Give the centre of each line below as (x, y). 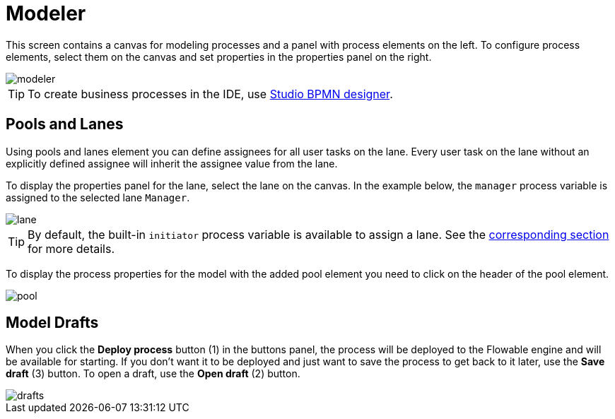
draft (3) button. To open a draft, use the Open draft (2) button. (153, 374)
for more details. (71, 248)
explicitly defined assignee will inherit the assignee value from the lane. (172, 163)
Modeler (46, 13)
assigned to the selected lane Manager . (98, 197)
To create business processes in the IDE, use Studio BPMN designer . (210, 94)
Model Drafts (52, 323)
